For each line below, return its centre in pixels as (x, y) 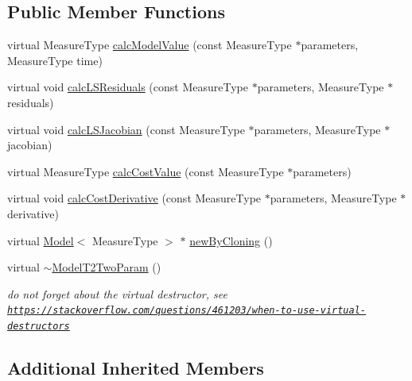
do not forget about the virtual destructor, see (117, 293)
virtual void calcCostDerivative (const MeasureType (134, 198)
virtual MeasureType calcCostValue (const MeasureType (146, 171)
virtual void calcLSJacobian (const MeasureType (126, 129)
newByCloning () (231, 240)
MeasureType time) (55, 60)
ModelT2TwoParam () (107, 267)
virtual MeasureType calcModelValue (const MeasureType (150, 45)
